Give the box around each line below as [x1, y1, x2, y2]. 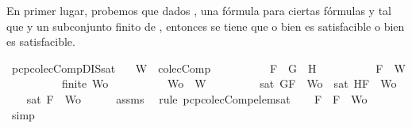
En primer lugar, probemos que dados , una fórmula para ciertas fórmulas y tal [6, 2, 392, 18]
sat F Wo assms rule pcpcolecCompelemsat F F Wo [26, 90, 368, 107]
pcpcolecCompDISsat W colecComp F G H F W [11, 59, 406, 76]
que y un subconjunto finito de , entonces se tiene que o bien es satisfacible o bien [6, 17, 405, 34]
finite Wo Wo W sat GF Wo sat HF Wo [61, 75, 397, 92]
